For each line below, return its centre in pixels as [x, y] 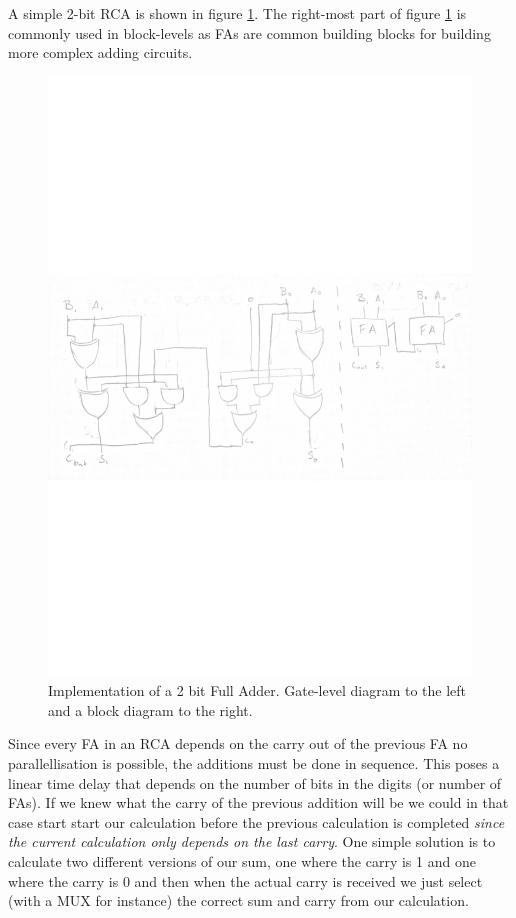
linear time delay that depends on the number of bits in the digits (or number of [255, 782]
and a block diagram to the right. [150, 709]
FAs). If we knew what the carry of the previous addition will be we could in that [258, 802]
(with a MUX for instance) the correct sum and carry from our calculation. [238, 900]
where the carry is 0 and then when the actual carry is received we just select [245, 880]
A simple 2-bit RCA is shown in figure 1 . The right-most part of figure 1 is [237, 13]
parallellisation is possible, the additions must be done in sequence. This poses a [254, 763]
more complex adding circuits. [100, 52]
